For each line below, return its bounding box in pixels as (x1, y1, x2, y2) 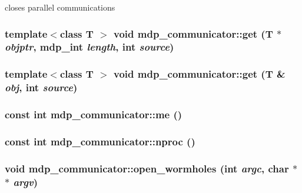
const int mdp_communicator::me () (5, 107, 182, 122)
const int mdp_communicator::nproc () (5, 134, 195, 148)
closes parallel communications (5, 1, 115, 13)
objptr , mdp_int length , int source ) (5, 39, 174, 54)
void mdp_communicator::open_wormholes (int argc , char (5, 161, 289, 175)
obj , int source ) (5, 80, 78, 95)
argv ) (13, 174, 38, 189)
